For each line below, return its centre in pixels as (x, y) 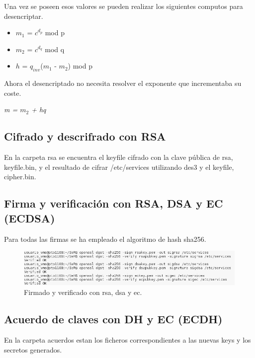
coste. (13, 93)
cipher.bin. (20, 177)
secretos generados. (33, 349)
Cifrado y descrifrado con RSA (85, 136)
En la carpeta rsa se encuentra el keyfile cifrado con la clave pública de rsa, (119, 157)
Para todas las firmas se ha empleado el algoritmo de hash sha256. (105, 239)
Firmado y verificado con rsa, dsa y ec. (83, 292)
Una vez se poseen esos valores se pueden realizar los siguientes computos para (124, 6)
